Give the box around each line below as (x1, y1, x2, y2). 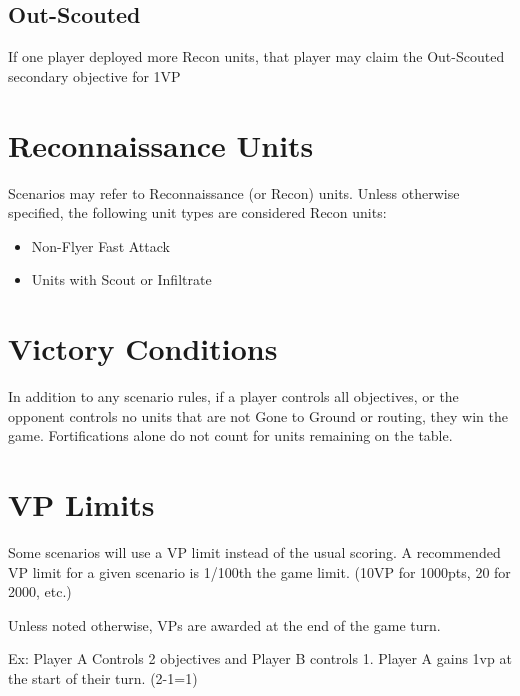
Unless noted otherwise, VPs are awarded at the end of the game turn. (8, 614, 441, 635)
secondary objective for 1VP (8, 65, 181, 86)
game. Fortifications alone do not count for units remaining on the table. (8, 425, 453, 446)
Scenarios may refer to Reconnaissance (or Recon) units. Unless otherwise (8, 182, 460, 203)
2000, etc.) (8, 581, 72, 602)
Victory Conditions (8, 328, 278, 369)
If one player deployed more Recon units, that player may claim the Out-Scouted (8, 46, 505, 67)
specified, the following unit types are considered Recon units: (8, 202, 387, 223)
